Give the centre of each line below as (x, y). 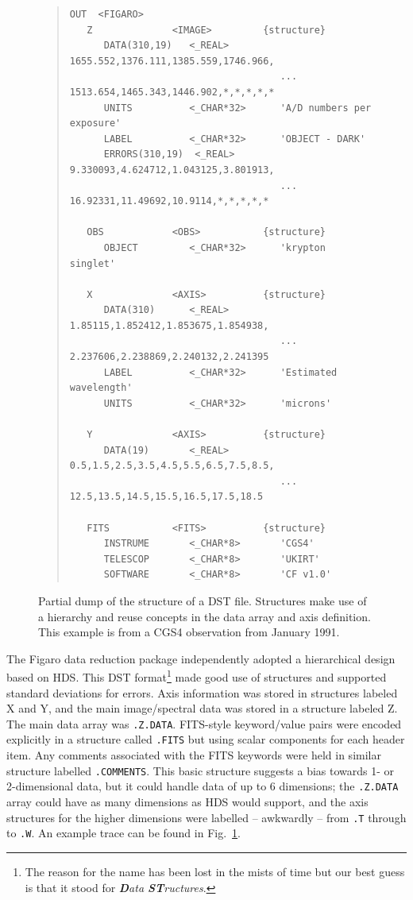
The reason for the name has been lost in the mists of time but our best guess (215, 871)
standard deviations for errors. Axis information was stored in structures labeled (202, 692)
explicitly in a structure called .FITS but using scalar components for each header (206, 739)
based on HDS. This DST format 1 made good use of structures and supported (197, 676)
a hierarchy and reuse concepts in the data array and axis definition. (205, 616)
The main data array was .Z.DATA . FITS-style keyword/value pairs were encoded (204, 723)
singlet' (93, 263)
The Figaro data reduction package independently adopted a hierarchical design (201, 658)
